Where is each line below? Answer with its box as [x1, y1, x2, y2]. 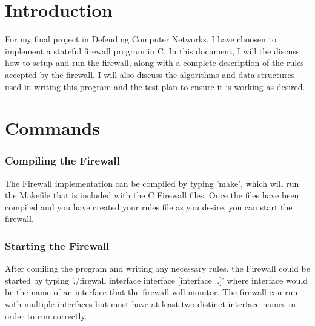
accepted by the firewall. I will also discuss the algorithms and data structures [5, 68, 295, 80]
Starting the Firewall [5, 238, 110, 253]
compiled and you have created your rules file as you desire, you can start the [5, 200, 293, 213]
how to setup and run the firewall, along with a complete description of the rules [5, 56, 304, 69]
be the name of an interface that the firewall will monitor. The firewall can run [5, 285, 298, 298]
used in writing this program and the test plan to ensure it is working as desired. [5, 80, 305, 93]
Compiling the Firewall [5, 153, 120, 168]
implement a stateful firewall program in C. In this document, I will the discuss [5, 44, 300, 57]
